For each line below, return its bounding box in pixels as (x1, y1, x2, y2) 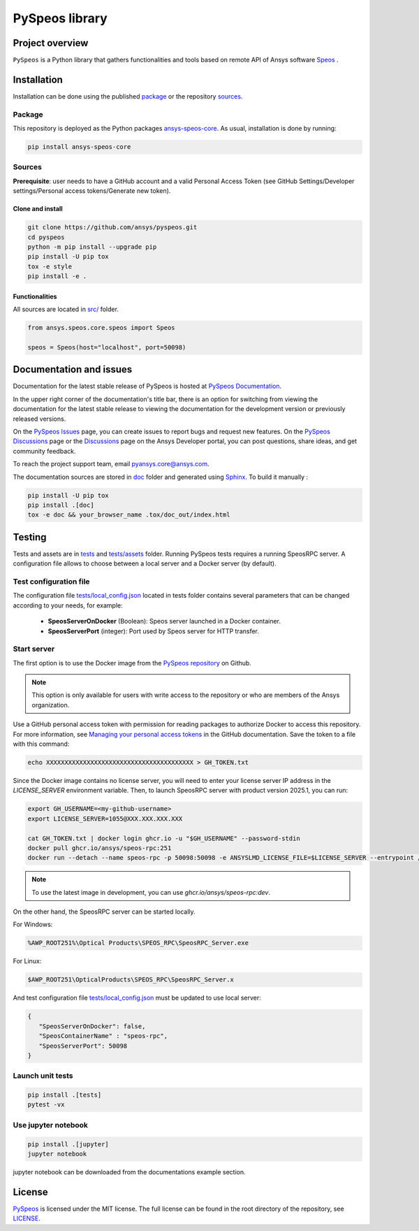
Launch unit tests (13, 1071, 73, 1081)
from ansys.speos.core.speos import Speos (27, 324, 175, 332)
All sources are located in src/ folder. (13, 305, 119, 314)
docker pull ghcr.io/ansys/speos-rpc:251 (27, 844, 172, 852)
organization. (31, 700, 70, 709)
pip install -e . (27, 273, 87, 280)
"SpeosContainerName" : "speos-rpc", (38, 1032, 168, 1040)
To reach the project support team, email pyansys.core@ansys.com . (13, 460, 209, 468)
